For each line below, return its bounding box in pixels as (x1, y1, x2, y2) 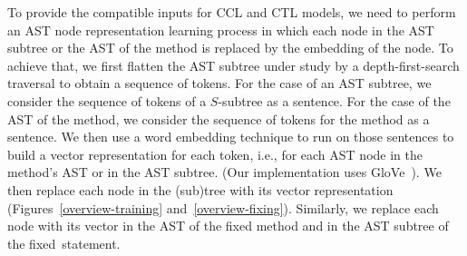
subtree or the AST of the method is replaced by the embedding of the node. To (7, 38, 453, 57)
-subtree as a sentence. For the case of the (218, 91, 451, 110)
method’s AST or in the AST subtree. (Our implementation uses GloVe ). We (7, 162, 442, 182)
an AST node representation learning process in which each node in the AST (7, 20, 434, 39)
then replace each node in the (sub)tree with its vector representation (7, 180, 394, 199)
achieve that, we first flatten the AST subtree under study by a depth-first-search (7, 55, 460, 74)
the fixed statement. (7, 233, 121, 252)
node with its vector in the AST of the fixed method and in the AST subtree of (7, 216, 449, 235)
